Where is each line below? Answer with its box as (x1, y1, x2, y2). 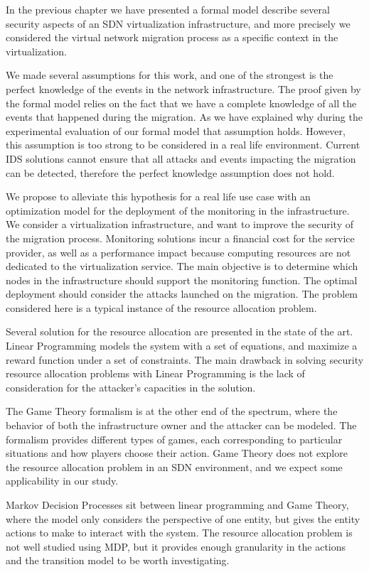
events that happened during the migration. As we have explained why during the (6, 109, 363, 124)
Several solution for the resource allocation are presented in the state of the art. (6, 324, 353, 339)
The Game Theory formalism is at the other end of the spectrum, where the (6, 404, 338, 419)
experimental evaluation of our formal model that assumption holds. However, (6, 123, 346, 138)
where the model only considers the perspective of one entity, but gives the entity (6, 511, 360, 526)
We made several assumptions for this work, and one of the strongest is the (6, 68, 333, 82)
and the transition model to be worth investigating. (6, 553, 230, 568)
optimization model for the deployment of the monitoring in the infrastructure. (6, 203, 350, 217)
